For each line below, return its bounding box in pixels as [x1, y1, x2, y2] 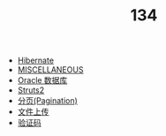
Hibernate [17, 55, 55, 66]
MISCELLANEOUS [17, 64, 84, 75]
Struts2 [17, 85, 45, 95]
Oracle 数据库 [17, 75, 68, 86]
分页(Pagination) [17, 95, 78, 106]
